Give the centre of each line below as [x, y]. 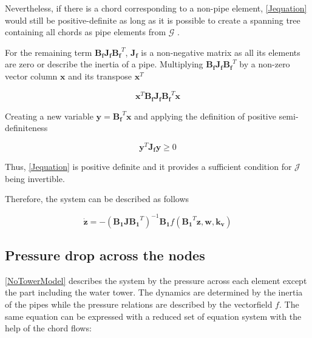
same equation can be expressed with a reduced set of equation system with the [153, 316]
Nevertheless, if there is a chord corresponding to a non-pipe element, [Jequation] [156, 8]
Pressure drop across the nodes [105, 255]
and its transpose [100, 76]
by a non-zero [265, 64]
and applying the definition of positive [205, 116]
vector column [31, 76]
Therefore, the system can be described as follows [97, 199]
